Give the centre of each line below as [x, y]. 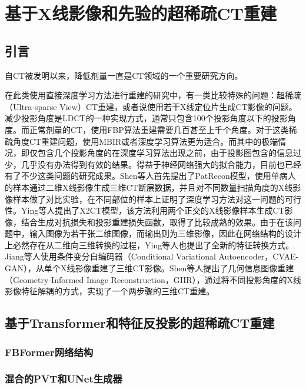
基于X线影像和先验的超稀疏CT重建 [141, 13]
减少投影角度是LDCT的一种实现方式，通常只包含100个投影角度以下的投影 [146, 118]
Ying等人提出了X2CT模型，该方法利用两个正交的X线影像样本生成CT [153, 210]
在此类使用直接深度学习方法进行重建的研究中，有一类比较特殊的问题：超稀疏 [153, 95]
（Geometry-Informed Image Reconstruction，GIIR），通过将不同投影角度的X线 [153, 279]
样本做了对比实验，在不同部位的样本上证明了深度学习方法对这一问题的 [149, 199]
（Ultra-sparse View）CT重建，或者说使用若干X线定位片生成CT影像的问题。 [151, 106]
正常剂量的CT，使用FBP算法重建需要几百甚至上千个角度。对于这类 [159, 129]
